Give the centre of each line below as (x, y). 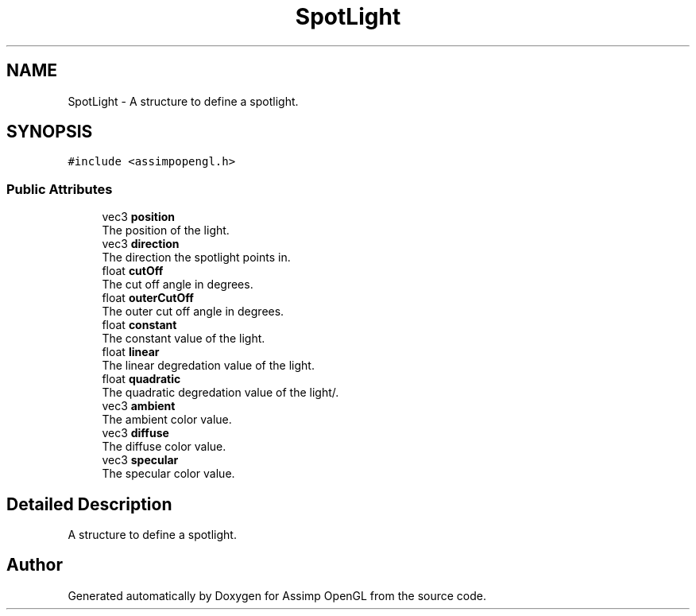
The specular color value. (168, 474)
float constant (139, 325)
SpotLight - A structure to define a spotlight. (183, 101)
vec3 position (139, 217)
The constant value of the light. (184, 339)
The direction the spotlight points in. (196, 258)
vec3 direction (141, 244)
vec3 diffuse (135, 433)
